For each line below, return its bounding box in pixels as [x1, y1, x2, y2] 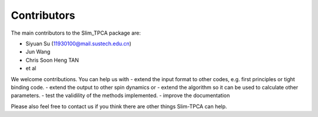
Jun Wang [25, 48, 51, 55]
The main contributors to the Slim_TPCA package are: [11, 29, 141, 36]
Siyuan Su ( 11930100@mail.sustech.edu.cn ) [25, 40, 132, 47]
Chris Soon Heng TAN [25, 56, 79, 63]
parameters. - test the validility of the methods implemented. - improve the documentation [11, 92, 230, 99]
